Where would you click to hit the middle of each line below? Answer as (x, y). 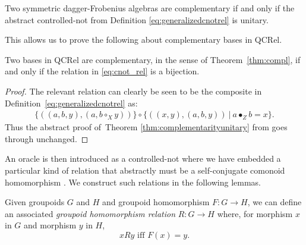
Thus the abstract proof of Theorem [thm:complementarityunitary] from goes (146, 127)
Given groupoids (35, 202)
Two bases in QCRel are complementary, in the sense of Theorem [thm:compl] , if (153, 59)
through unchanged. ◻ (47, 138)
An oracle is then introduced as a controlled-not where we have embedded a (143, 158)
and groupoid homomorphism (156, 202)
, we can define (275, 202)
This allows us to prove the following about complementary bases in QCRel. (143, 40)
